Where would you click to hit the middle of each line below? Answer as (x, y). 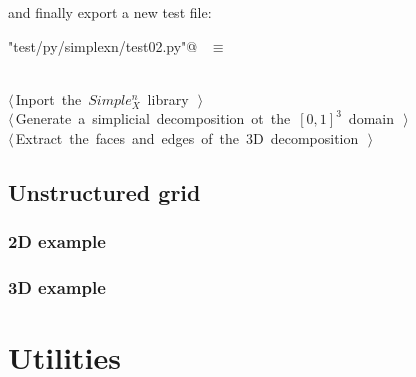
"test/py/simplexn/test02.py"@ (103, 45)
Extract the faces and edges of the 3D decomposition (187, 137)
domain (371, 118)
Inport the (48, 98)
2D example (57, 241)
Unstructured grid (104, 191)
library (168, 98)
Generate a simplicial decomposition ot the (153, 118)
